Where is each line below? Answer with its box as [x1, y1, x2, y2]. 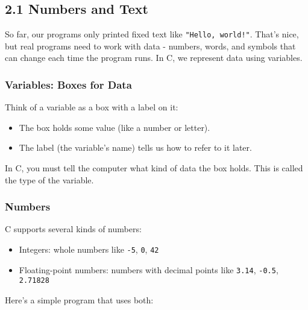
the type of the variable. [5, 173, 94, 186]
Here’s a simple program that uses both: [5, 294, 154, 306]
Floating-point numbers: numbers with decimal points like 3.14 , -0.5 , [19, 263, 278, 276]
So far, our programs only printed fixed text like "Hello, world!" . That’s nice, [5, 28, 299, 40]
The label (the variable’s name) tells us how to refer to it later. [19, 141, 252, 154]
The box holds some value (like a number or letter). [19, 121, 210, 133]
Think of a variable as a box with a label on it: [5, 101, 178, 113]
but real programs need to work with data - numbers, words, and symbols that [5, 39, 296, 52]
